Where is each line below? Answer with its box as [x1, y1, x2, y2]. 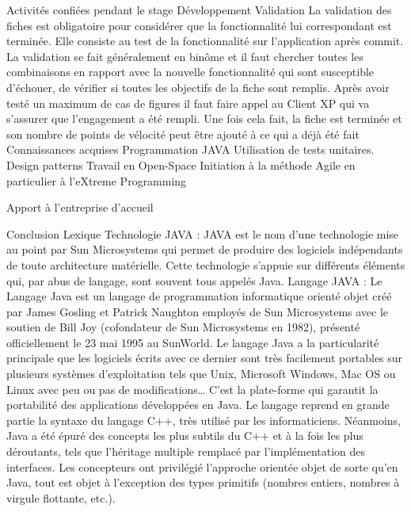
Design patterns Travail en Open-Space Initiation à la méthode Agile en [6, 156, 356, 173]
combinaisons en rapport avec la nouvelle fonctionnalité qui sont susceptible [6, 63, 375, 80]
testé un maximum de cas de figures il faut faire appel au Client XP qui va [6, 94, 370, 111]
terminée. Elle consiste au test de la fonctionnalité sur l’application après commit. [6, 32, 404, 49]
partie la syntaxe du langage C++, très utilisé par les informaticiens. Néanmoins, [6, 411, 401, 428]
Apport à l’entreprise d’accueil [6, 199, 154, 216]
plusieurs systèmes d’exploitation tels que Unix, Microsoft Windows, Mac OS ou [6, 365, 396, 382]
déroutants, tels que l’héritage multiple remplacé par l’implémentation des [6, 443, 366, 460]
